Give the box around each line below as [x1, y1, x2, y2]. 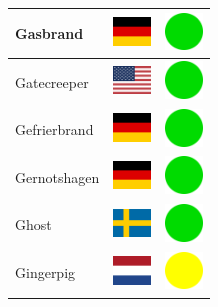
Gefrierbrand [15, 119, 94, 140]
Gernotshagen [15, 166, 100, 187]
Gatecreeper [15, 71, 89, 92]
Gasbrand [15, 22, 84, 43]
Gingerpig [15, 262, 76, 283]
